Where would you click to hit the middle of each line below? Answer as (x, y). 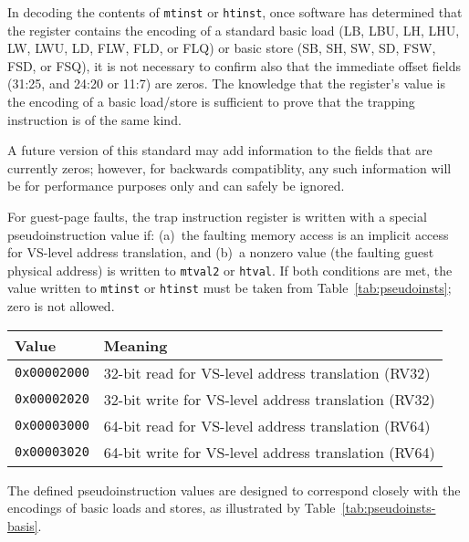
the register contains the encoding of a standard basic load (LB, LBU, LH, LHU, (234, 30)
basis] (23, 525)
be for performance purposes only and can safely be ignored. (176, 186)
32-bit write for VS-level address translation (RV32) (269, 399)
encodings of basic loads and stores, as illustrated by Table (172, 508)
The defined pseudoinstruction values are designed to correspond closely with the (234, 490)
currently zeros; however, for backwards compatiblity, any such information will (229, 167)
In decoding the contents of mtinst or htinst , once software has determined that (235, 12)
